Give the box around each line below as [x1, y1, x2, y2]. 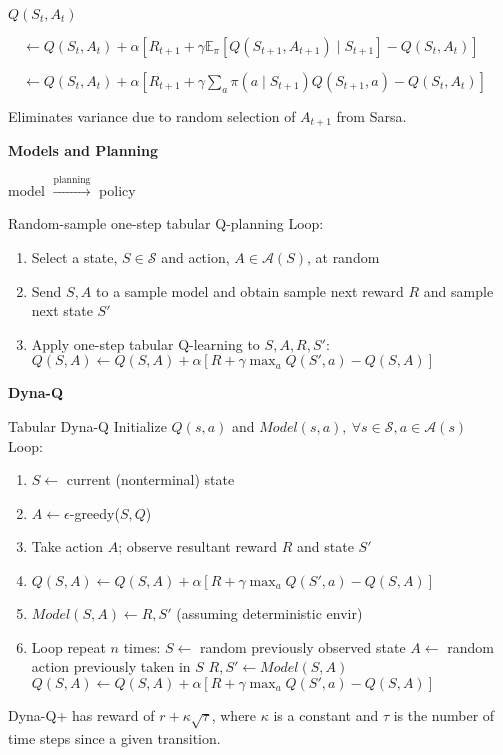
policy [99, 179, 136, 200]
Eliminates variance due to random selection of [8, 106, 296, 126]
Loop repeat [31, 636, 106, 657]
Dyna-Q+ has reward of [8, 704, 155, 725]
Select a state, [31, 247, 118, 268]
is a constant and [273, 704, 379, 725]
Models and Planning [8, 140, 159, 161]
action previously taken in [31, 656, 191, 677]
